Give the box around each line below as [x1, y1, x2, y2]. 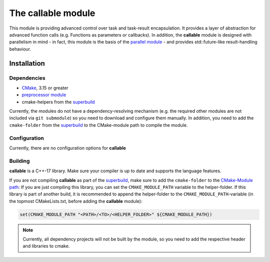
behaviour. [9, 46, 31, 52]
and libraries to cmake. [22, 243, 70, 249]
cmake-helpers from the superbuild [21, 99, 95, 105]
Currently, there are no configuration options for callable [9, 145, 126, 151]
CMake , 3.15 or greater [21, 85, 68, 91]
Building [9, 157, 30, 164]
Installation [9, 59, 45, 68]
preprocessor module [21, 92, 66, 98]
